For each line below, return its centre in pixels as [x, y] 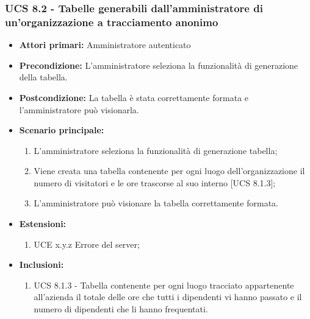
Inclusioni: [41, 265]
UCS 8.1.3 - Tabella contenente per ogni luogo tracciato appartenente [164, 285]
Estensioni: [43, 224]
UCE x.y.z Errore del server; [87, 244]
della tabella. [43, 77]
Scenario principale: [62, 130]
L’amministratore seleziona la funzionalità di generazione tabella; [156, 150]
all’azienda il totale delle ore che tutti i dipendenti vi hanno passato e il [168, 297]
